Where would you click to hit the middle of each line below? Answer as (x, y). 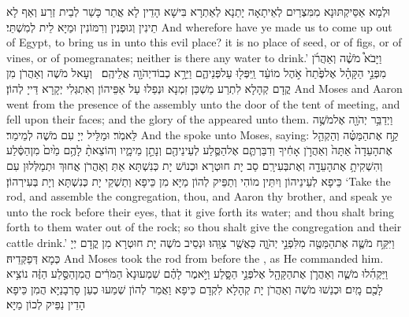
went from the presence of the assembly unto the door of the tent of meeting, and (203, 103)
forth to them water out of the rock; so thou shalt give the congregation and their (204, 227)
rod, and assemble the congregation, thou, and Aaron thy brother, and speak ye (199, 196)
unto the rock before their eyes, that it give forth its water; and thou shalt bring (201, 211)
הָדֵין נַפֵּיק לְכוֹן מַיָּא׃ (46, 304)
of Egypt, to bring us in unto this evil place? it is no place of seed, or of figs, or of (204, 42)
